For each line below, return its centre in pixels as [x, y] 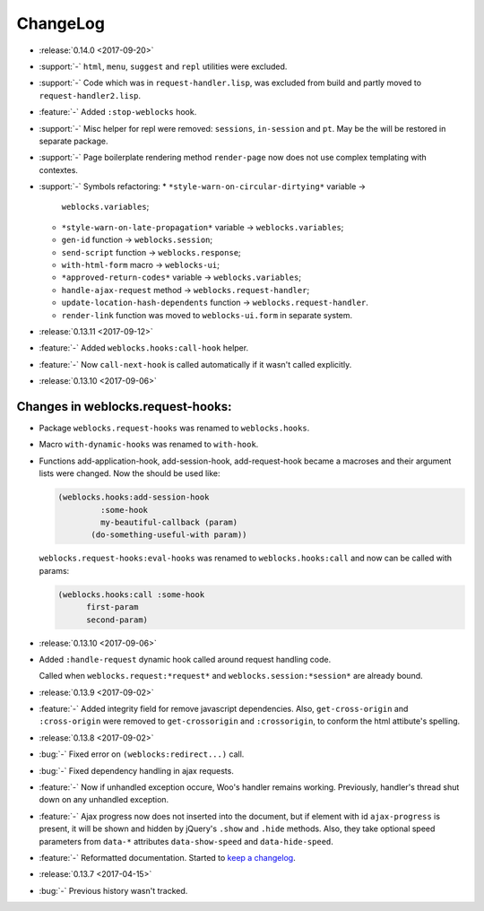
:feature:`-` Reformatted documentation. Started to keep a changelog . [167, 857]
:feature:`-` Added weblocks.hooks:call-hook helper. [144, 348]
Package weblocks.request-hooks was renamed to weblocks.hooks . [174, 428]
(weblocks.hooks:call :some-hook [131, 594]
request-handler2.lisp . [90, 95]
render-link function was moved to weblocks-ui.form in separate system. [207, 315]
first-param [112, 607]
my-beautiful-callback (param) [169, 522]
